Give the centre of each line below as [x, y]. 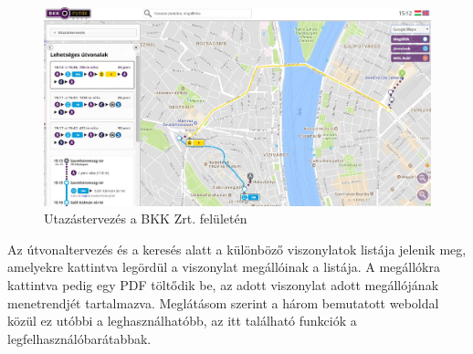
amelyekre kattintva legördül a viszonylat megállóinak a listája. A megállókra [224, 267]
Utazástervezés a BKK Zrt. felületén [146, 219]
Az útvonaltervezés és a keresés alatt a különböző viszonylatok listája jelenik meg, [237, 249]
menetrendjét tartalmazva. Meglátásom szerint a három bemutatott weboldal [223, 302]
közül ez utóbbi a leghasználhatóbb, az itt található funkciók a [182, 321]
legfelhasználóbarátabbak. [79, 338]
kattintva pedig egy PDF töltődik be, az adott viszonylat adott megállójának [223, 284]
